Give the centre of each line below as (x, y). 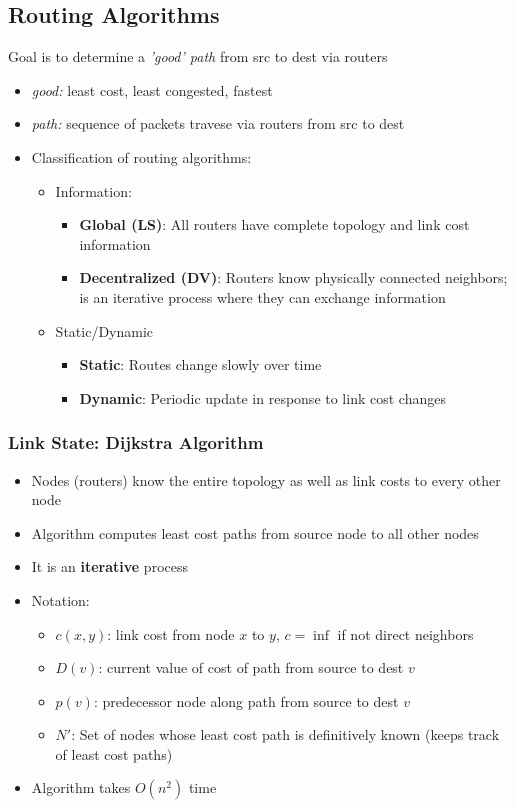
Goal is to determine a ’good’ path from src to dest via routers (198, 56)
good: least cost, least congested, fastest (152, 89)
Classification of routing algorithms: (141, 156)
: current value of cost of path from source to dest (251, 667)
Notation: (60, 599)
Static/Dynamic (104, 330)
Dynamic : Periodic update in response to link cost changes (262, 397)
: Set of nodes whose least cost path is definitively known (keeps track (285, 734)
